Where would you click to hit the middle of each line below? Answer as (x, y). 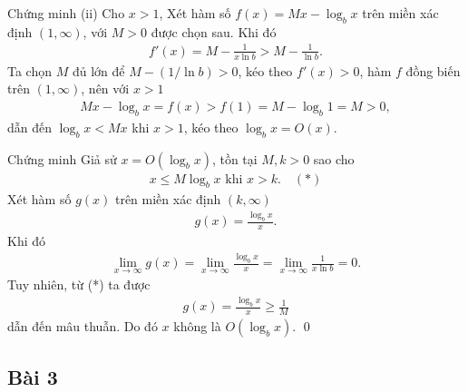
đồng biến (433, 70)
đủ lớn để (98, 70)
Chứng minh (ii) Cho (66, 13)
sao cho (334, 158)
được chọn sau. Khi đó (214, 31)
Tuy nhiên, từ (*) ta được (79, 284)
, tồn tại (234, 158)
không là (197, 325)
